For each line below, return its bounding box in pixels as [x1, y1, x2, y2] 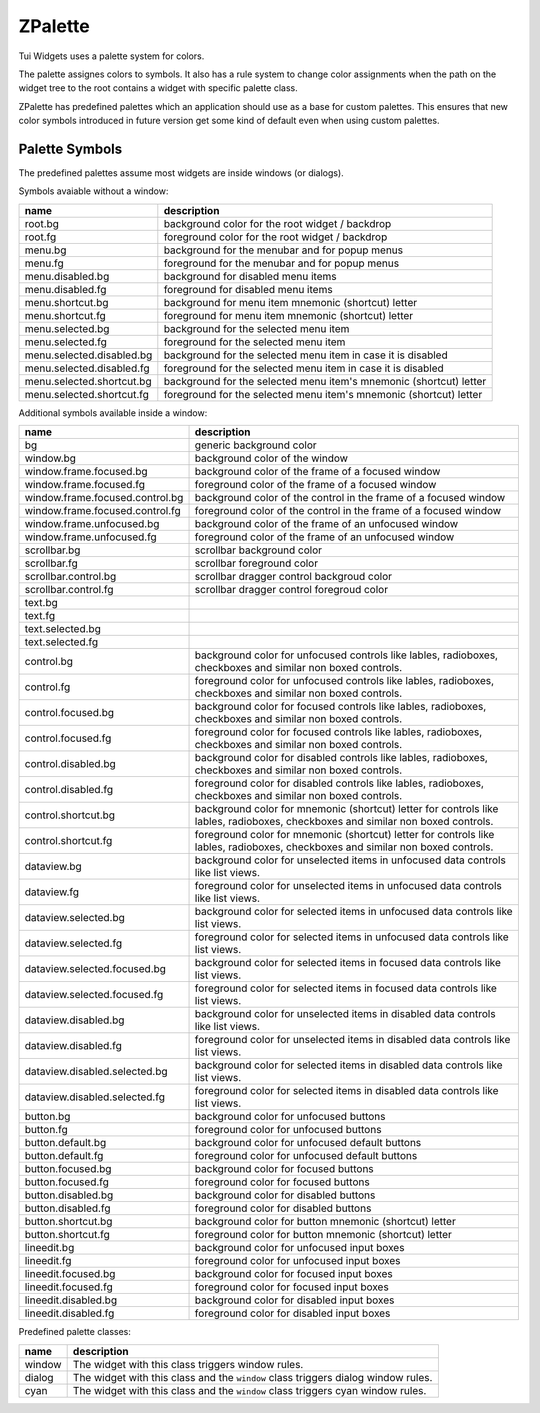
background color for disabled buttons [194, 1188, 376, 1202]
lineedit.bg [24, 1241, 75, 1255]
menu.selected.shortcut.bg [24, 374, 152, 388]
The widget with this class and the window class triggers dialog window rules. [72, 1370, 433, 1384]
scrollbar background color [194, 543, 323, 557]
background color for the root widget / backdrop [163, 216, 392, 230]
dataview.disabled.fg [24, 1039, 122, 1053]
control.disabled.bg [24, 757, 117, 771]
